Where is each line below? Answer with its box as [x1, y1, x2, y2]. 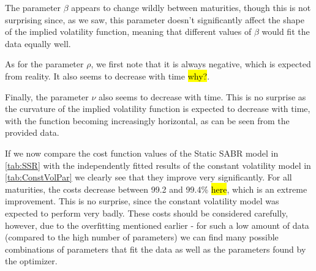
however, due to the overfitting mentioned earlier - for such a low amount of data [5, 218, 309, 231]
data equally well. [5, 37, 71, 50]
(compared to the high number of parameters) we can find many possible [5, 231, 279, 243]
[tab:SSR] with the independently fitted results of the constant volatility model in [5, 158, 311, 171]
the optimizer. [5, 254, 58, 267]
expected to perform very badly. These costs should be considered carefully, [5, 206, 288, 219]
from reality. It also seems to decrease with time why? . [5, 69, 210, 82]
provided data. [5, 126, 59, 139]
